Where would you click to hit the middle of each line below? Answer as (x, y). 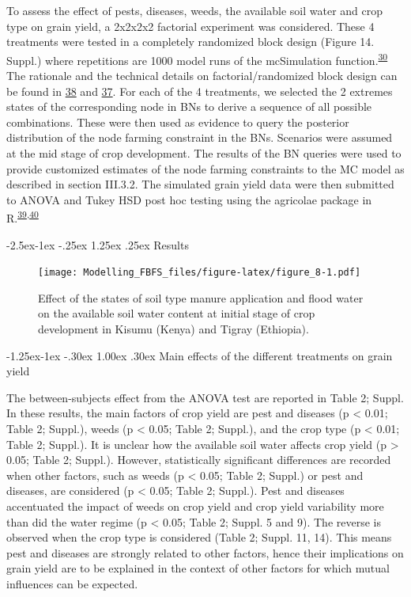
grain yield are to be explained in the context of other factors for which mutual (198, 568)
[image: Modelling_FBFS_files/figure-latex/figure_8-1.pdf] (200, 273)
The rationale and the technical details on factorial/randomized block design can (202, 76)
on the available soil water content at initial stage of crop (177, 313)
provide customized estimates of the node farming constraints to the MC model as (205, 168)
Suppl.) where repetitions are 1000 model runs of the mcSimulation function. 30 (197, 59)
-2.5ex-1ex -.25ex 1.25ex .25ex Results (98, 244)
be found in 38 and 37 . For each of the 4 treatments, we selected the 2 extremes (200, 91)
